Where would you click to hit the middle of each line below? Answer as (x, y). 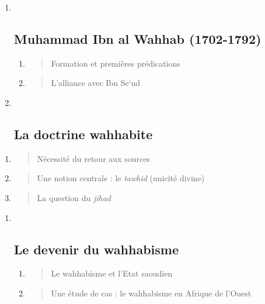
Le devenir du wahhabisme (96, 249)
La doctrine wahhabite (83, 134)
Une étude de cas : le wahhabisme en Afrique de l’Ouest (151, 293)
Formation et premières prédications (116, 63)
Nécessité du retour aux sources (93, 158)
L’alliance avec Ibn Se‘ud (96, 83)
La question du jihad (74, 197)
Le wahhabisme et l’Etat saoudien (112, 273)
